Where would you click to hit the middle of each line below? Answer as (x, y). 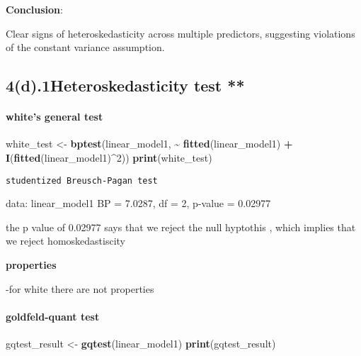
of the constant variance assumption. (85, 47)
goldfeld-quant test (53, 316)
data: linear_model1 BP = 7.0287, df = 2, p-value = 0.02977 (138, 203)
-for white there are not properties (80, 288)
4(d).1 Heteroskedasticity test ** (125, 85)
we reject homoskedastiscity (66, 241)
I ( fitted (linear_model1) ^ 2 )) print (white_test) (109, 157)
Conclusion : (34, 9)
